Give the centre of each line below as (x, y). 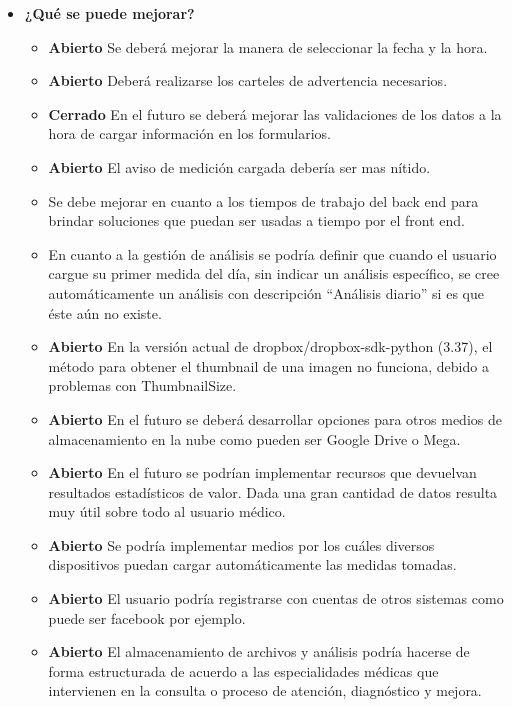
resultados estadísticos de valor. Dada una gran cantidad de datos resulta (273, 491)
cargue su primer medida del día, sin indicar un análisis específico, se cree (274, 273)
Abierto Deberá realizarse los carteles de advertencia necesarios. (248, 80)
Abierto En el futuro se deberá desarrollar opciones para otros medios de (275, 418)
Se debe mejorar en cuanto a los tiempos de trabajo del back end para (263, 200)
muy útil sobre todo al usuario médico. (167, 511)
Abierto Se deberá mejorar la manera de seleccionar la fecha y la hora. (268, 46)
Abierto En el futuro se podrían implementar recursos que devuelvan (262, 472)
